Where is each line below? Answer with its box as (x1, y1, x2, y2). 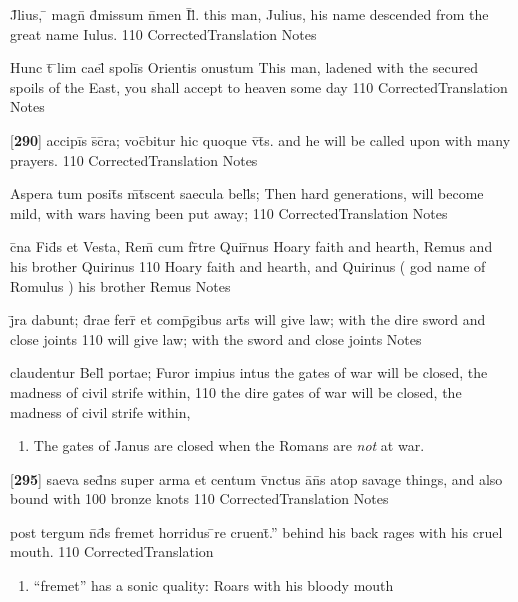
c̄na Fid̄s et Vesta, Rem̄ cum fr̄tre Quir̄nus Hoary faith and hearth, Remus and (10, 236, 493, 257)
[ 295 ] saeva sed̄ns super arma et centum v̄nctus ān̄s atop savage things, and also (10, 468, 503, 489)
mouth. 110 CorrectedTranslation (10, 541, 214, 562)
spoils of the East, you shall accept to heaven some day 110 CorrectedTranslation (10, 76, 508, 97)
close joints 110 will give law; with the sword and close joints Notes (10, 328, 422, 349)
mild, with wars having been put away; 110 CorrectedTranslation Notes (10, 202, 448, 223)
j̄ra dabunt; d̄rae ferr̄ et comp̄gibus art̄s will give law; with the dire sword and (10, 309, 486, 330)
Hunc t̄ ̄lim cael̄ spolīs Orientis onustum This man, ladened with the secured (10, 57, 478, 78)
